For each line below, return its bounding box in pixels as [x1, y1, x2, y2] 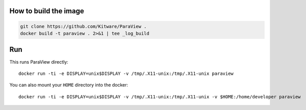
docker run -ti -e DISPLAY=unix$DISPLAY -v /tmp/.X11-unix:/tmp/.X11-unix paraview [18, 70, 234, 76]
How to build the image [9, 7, 84, 15]
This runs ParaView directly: [9, 59, 68, 65]
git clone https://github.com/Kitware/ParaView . [20, 23, 147, 29]
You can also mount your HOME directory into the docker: [9, 82, 129, 88]
